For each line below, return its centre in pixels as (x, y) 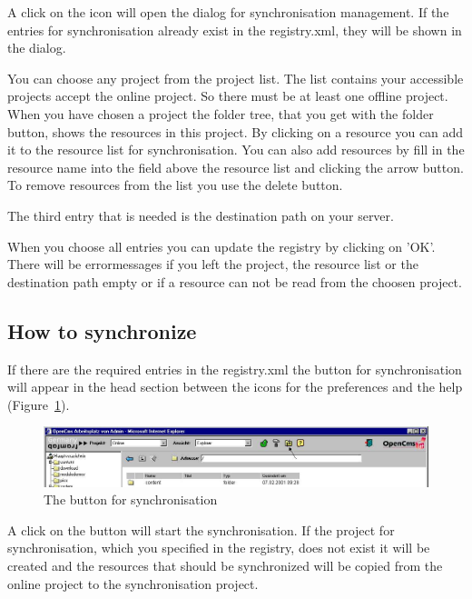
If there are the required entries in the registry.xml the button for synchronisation (235, 369)
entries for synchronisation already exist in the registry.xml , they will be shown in (235, 30)
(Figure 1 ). (39, 404)
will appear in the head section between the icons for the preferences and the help (235, 387)
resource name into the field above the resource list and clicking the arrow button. (236, 167)
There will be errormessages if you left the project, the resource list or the (213, 264)
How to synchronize (102, 330)
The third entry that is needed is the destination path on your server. (201, 215)
